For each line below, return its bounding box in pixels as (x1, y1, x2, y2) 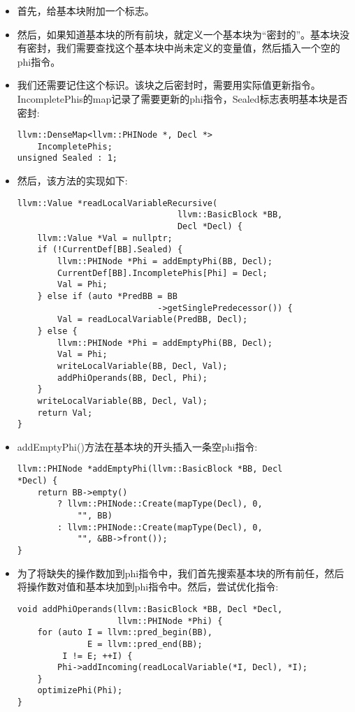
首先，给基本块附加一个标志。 (17, 3, 154, 17)
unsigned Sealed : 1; (17, 153, 117, 164)
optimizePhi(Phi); (37, 685, 123, 696)
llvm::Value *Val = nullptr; (37, 233, 173, 243)
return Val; (37, 407, 93, 418)
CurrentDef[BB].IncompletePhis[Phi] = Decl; (57, 268, 268, 278)
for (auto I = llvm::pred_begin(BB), (37, 627, 212, 638)
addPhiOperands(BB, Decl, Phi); (57, 372, 208, 383)
